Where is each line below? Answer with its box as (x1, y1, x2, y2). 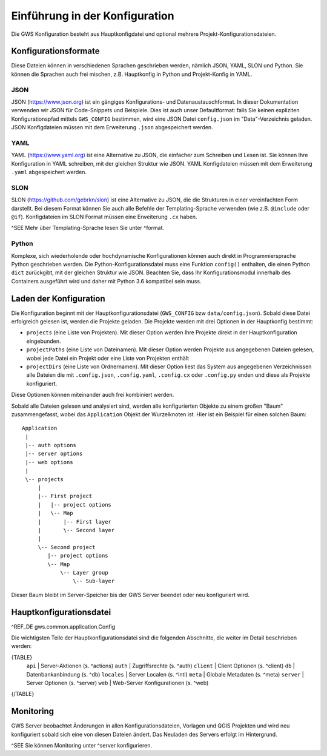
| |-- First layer (38, 518, 112, 525)
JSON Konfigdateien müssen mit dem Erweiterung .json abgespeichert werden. (11, 124, 213, 131)
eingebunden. (26, 337, 61, 345)
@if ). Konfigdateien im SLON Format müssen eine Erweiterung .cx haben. (11, 213, 197, 220)
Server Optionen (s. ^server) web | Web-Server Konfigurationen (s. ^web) (26, 679, 209, 686)
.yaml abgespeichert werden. (11, 169, 87, 176)
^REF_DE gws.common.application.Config (11, 623, 116, 630)
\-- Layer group (60, 569, 108, 576)
